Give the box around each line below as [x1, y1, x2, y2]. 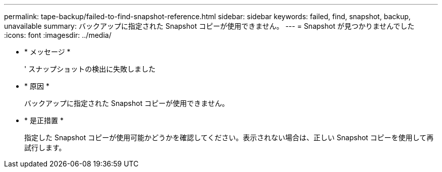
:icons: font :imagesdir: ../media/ [4, 31, 112, 39]
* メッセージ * [24, 47, 71, 56]
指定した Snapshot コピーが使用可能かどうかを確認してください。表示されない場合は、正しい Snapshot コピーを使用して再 [24, 133, 434, 142]
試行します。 [24, 143, 66, 152]
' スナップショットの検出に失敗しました [24, 65, 156, 73]
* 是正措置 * [24, 116, 64, 125]
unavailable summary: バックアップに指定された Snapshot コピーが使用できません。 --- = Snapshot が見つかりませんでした [4, 22, 415, 30]
